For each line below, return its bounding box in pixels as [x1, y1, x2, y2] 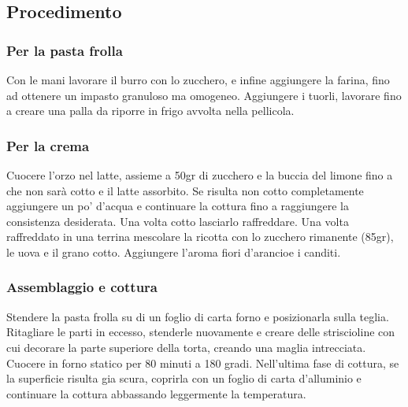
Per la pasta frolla [6, 40, 123, 60]
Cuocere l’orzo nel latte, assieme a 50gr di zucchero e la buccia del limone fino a [6, 167, 393, 183]
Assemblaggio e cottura [6, 277, 158, 297]
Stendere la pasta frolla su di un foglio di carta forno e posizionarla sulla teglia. [6, 308, 389, 324]
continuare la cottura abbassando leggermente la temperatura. [6, 385, 306, 401]
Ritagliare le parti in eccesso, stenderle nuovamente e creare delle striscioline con [6, 324, 395, 340]
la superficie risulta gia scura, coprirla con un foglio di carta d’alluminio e [6, 370, 362, 387]
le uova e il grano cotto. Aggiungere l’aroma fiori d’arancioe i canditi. [6, 243, 341, 260]
